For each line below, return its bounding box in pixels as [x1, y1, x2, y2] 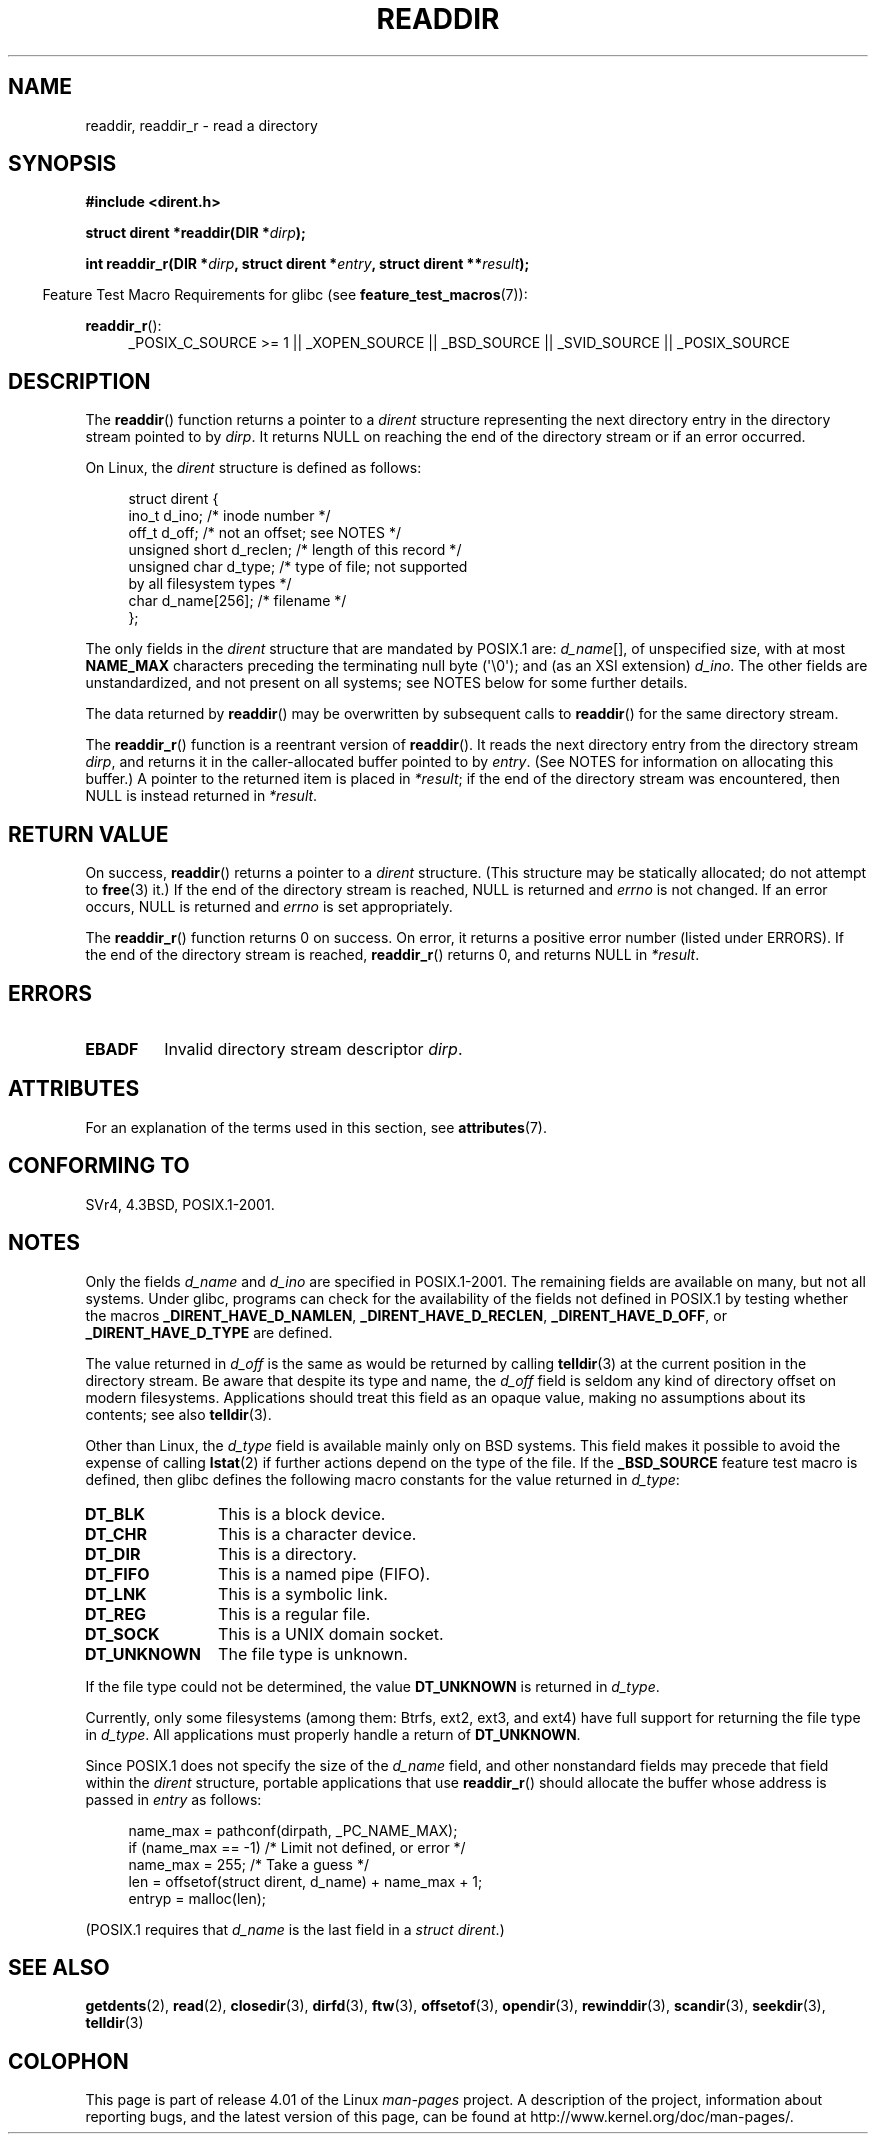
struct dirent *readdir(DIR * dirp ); [85, 224, 306, 242]
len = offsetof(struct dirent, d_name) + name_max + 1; [128, 1872, 483, 1890]
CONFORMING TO [8, 1153, 190, 1179]
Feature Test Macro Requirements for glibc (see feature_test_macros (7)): [42, 286, 528, 304]
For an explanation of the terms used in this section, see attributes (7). [85, 1118, 547, 1136]
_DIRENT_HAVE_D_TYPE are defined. [85, 1323, 333, 1341]
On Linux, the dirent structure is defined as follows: [85, 459, 422, 477]
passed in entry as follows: [85, 1790, 262, 1808]
